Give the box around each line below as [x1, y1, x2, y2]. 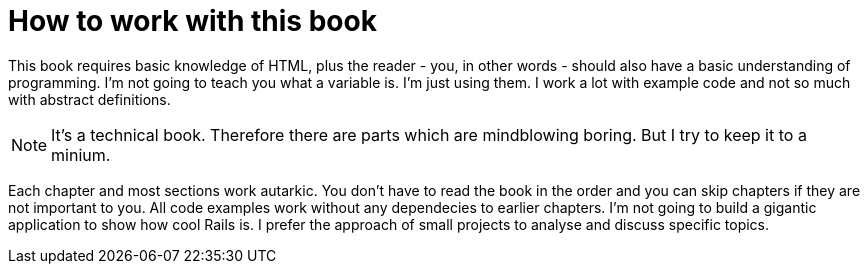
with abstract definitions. [8, 90, 171, 108]
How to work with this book [8, 4, 377, 38]
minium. [51, 144, 111, 165]
